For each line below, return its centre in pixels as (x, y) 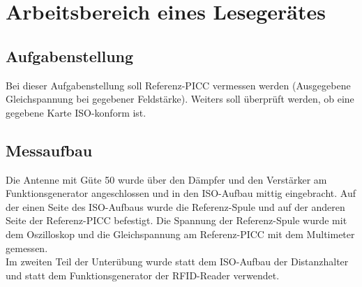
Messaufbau (49, 150)
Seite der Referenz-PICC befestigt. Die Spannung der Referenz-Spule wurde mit (176, 220)
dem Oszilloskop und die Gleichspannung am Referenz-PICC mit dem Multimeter (180, 234)
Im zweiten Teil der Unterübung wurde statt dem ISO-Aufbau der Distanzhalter (177, 262)
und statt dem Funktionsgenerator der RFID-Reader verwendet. (143, 275)
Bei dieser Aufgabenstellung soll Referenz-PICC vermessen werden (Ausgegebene (178, 85)
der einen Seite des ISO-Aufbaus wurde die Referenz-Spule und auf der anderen (175, 206)
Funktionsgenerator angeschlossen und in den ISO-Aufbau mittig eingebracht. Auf (181, 193)
